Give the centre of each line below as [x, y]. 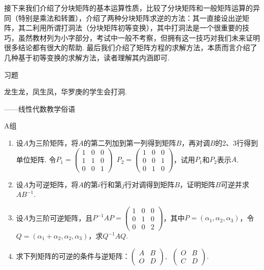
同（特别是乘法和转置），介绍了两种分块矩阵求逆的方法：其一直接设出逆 [123, 18]
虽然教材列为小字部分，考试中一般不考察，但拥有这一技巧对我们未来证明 [139, 37]
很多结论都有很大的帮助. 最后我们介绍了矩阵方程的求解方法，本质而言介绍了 [131, 47]
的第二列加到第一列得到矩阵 [130, 142]
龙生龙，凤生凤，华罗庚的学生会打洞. [65, 92]
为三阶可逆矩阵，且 [61, 217]
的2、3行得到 [237, 142]
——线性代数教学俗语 [40, 108]
